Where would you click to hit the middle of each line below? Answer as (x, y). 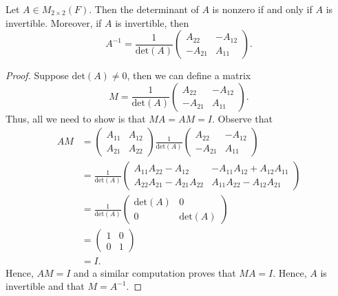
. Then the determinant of (144, 9)
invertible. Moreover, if (54, 22)
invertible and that (45, 286)
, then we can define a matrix (189, 75)
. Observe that (242, 118)
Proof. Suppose (37, 75)
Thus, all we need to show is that (76, 118)
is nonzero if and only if (262, 9)
